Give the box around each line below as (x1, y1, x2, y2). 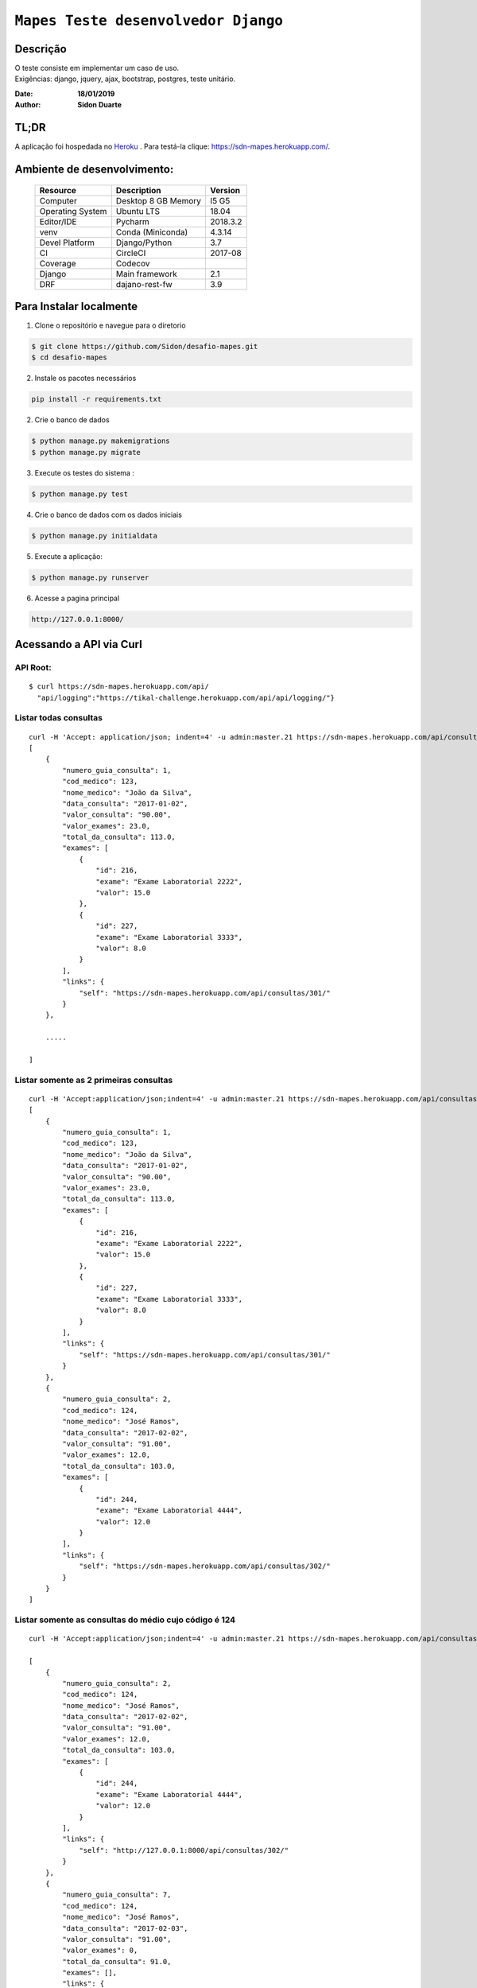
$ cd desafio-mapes (31, 353, 107, 362)
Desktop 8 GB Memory (115, 195, 202, 206)
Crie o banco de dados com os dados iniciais (34, 510, 183, 519)
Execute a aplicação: (34, 551, 103, 561)
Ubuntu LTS (115, 205, 161, 216)
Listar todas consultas (14, 712, 103, 724)
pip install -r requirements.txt (31, 394, 162, 404)
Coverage (39, 258, 76, 269)
